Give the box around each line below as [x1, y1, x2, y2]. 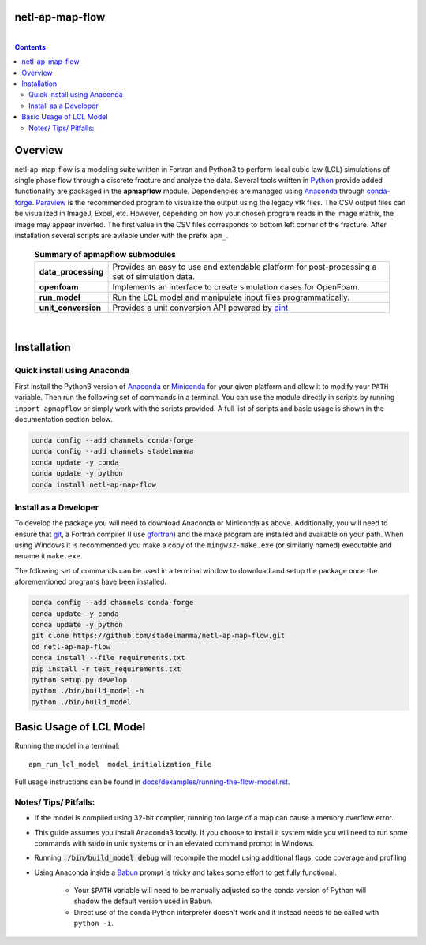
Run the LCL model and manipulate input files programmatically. [112, 292, 350, 303]
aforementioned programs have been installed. [14, 577, 167, 587]
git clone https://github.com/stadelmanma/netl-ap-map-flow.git [31, 631, 286, 641]
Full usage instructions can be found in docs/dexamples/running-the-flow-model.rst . [14, 777, 290, 786]
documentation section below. [14, 414, 113, 424]
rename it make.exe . [14, 551, 83, 561]
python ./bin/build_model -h [31, 686, 144, 696]
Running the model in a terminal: [14, 741, 120, 751]
